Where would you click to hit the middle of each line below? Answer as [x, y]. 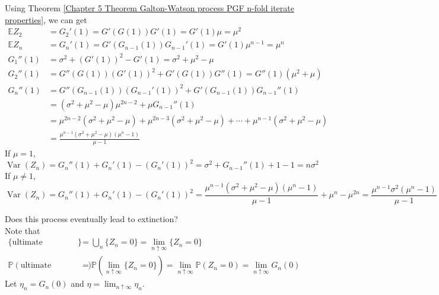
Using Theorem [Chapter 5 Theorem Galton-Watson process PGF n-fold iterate [149, 8]
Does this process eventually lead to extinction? [91, 218]
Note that [23, 230]
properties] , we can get [46, 19]
